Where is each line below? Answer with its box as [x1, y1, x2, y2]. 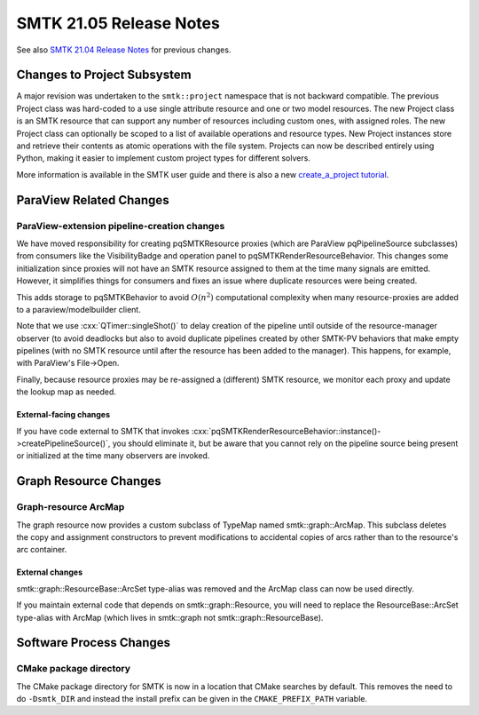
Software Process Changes [16, 635, 171, 650]
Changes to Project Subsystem [16, 68, 192, 83]
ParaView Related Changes [16, 192, 169, 208]
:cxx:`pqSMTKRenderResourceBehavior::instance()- [191, 425, 381, 436]
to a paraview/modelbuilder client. [16, 304, 141, 314]
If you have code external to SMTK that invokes [16, 425, 190, 436]
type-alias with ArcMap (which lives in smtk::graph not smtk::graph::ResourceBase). [16, 612, 324, 623]
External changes [16, 567, 83, 577]
